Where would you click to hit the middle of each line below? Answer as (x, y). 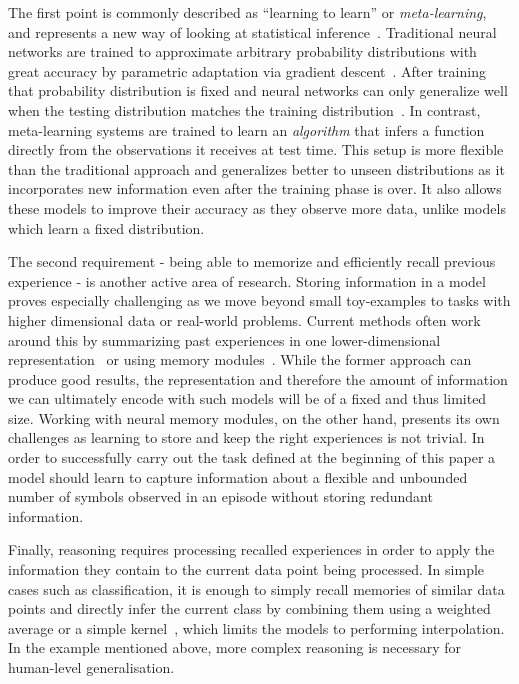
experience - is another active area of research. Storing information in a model (247, 280)
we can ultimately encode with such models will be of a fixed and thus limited (247, 398)
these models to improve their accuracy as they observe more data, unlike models (257, 207)
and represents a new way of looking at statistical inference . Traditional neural (252, 31)
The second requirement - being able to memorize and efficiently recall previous (252, 261)
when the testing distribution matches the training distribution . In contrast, (244, 109)
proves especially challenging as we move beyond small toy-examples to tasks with (259, 300)
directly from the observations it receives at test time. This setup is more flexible (256, 149)
